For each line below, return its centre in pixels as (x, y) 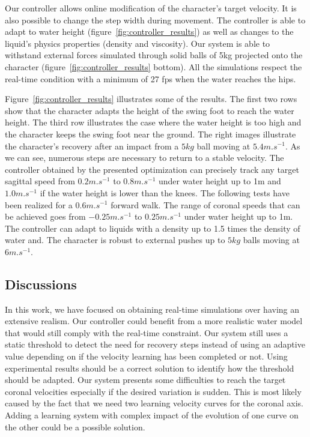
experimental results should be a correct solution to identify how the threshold (150, 368)
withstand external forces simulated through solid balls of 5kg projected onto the (154, 55)
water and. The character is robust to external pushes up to (115, 240)
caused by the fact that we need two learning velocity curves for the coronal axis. (154, 403)
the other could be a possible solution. (75, 426)
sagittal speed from (40, 181)
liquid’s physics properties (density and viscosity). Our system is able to (138, 43)
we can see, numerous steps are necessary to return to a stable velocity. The (144, 158)
